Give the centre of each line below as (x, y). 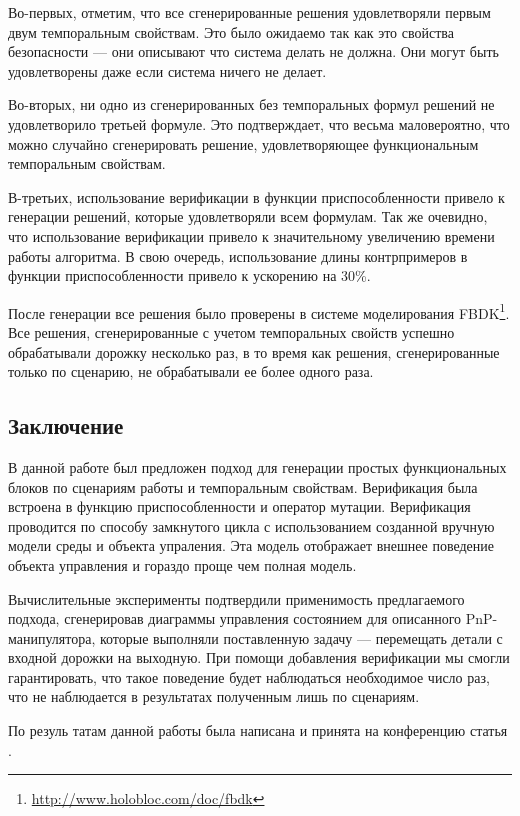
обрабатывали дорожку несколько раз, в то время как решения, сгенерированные (254, 351)
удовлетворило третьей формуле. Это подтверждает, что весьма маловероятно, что (259, 123)
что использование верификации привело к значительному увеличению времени (251, 235)
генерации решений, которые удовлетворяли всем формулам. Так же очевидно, (248, 216)
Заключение (66, 425)
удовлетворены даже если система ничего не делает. (167, 70)
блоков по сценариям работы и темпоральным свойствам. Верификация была (243, 486)
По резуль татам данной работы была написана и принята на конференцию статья (258, 730)
